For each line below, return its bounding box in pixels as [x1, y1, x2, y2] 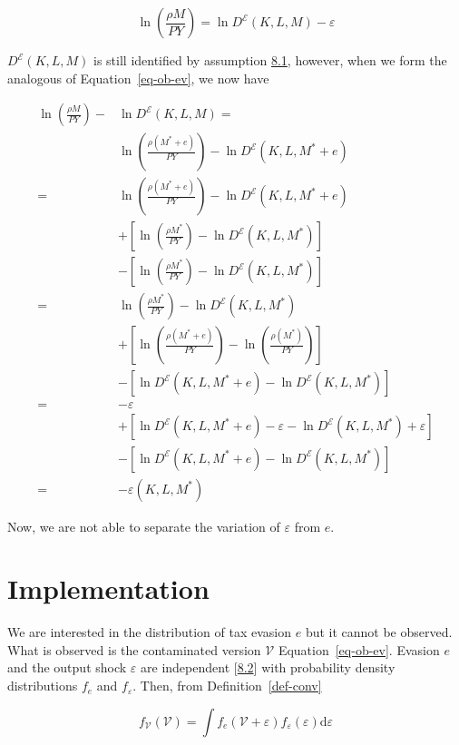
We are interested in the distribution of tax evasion [7, 622, 292, 642]
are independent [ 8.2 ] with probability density [141, 658, 396, 677]
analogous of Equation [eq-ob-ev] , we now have [7, 68, 269, 87]
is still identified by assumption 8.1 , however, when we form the [93, 51, 447, 69]
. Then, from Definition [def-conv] [132, 676, 322, 695]
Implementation [7, 570, 210, 607]
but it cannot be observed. [305, 622, 453, 642]
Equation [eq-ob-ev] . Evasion [278, 640, 440, 659]
